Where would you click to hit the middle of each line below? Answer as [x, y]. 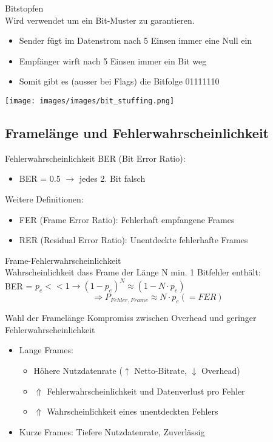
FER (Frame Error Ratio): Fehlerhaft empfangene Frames [127, 219]
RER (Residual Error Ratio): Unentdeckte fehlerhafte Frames [133, 240]
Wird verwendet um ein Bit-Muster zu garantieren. [100, 20]
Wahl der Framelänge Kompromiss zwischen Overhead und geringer [131, 318]
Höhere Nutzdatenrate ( [78, 371]
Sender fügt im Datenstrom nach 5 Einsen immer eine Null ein [136, 40]
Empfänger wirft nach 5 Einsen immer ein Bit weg [113, 60]
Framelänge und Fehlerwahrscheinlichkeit [137, 133]
